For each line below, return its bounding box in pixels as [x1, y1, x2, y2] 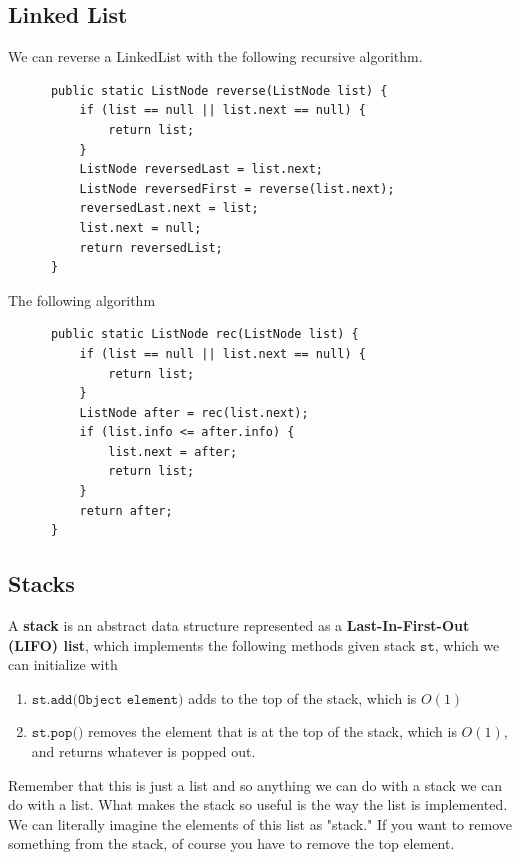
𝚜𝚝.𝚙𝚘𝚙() [31, 726, 84, 741]
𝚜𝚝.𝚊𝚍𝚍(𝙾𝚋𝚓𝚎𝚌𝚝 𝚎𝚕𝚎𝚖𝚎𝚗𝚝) [31, 692, 184, 707]
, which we [434, 634, 500, 655]
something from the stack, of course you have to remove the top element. [8, 833, 455, 854]
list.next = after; [108, 444, 238, 459]
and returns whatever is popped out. [31, 741, 256, 762]
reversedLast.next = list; [79, 201, 259, 216]
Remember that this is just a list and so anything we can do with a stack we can [8, 774, 503, 795]
